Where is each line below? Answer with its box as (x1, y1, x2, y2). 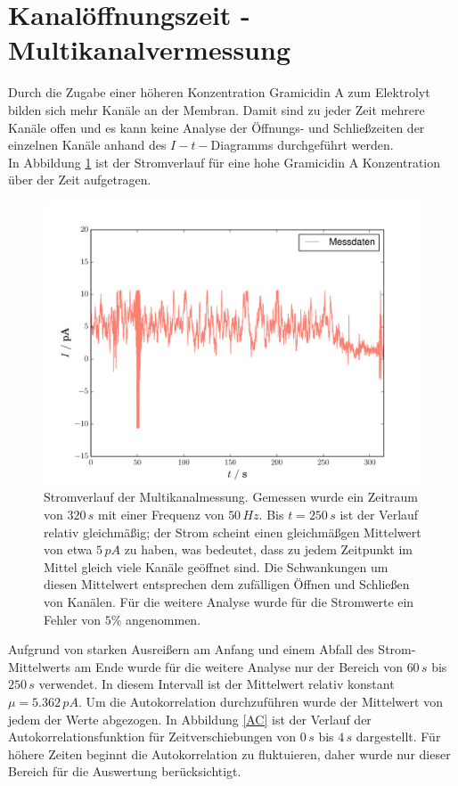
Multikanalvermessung (8, 31, 290, 68)
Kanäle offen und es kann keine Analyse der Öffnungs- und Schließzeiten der (8, 118, 425, 136)
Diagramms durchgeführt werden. (210, 135, 394, 154)
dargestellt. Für (356, 727, 441, 746)
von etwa (44, 540, 93, 559)
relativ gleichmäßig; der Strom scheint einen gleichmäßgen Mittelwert (44, 522, 421, 541)
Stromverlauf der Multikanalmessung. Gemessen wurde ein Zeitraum (44, 487, 418, 506)
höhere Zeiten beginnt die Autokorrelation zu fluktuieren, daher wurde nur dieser (8, 744, 451, 763)
